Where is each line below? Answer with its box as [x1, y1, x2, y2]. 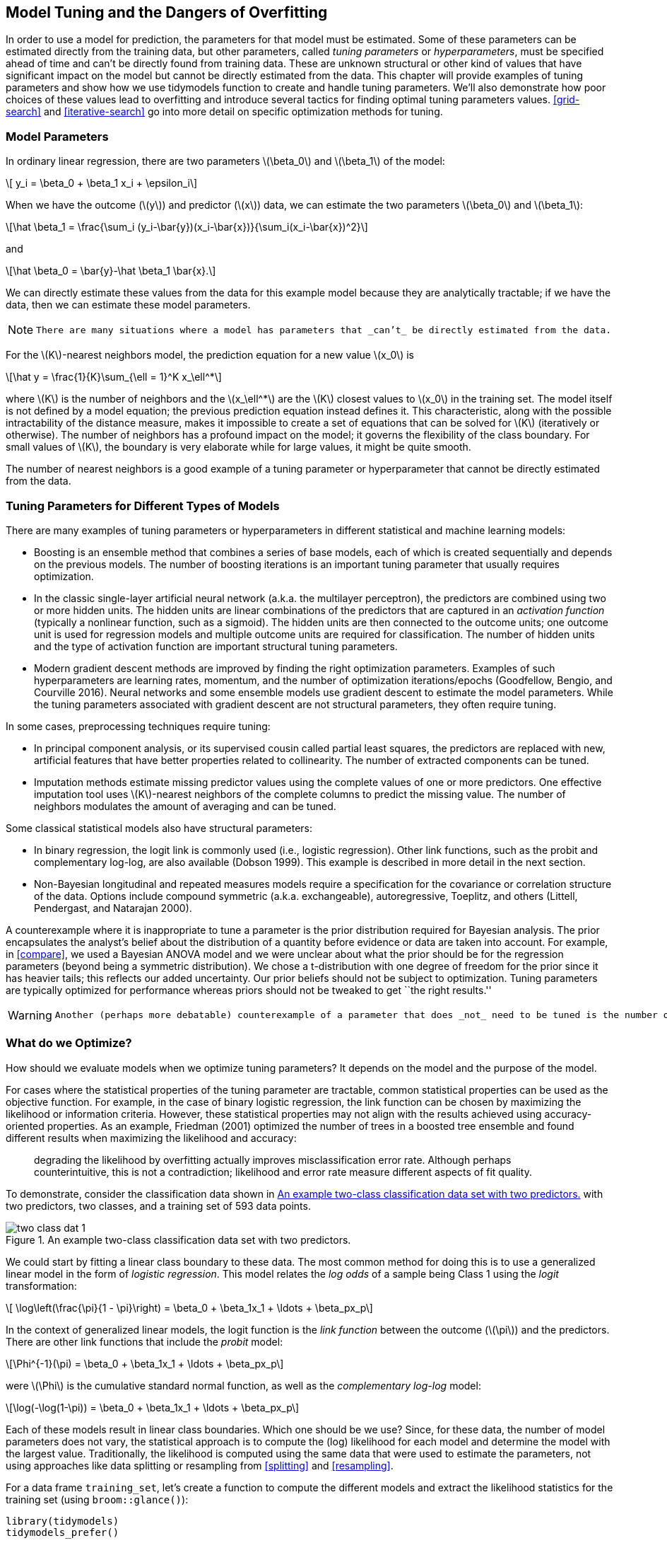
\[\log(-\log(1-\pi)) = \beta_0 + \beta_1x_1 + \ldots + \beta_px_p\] [6, 1401, 300, 1414]
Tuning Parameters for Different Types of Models [6, 498, 280, 513]
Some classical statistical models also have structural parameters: [6, 821, 313, 834]
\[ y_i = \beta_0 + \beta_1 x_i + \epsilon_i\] [6, 177, 198, 190]
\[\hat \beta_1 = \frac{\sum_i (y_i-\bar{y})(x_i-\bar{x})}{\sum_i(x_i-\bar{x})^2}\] [6, 221, 368, 233]
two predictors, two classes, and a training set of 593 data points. [6, 1199, 311, 1212]
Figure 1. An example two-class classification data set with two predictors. [6, 1233, 351, 1246]
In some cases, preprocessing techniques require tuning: [6, 720, 271, 732]
